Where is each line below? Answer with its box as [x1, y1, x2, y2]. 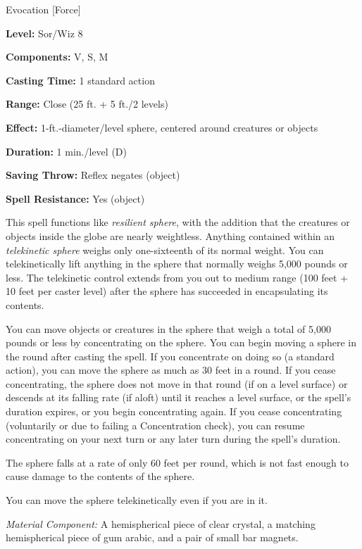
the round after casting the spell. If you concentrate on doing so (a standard [6, 348, 335, 363]
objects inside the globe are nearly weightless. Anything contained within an [6, 228, 335, 243]
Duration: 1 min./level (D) [6, 144, 127, 158]
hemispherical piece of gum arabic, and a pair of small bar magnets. [6, 530, 299, 545]
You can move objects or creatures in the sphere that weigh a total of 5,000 [6, 321, 331, 336]
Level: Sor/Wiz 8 [6, 25, 83, 40]
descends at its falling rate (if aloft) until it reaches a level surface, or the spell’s [6, 390, 351, 405]
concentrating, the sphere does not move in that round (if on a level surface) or [6, 376, 348, 391]
